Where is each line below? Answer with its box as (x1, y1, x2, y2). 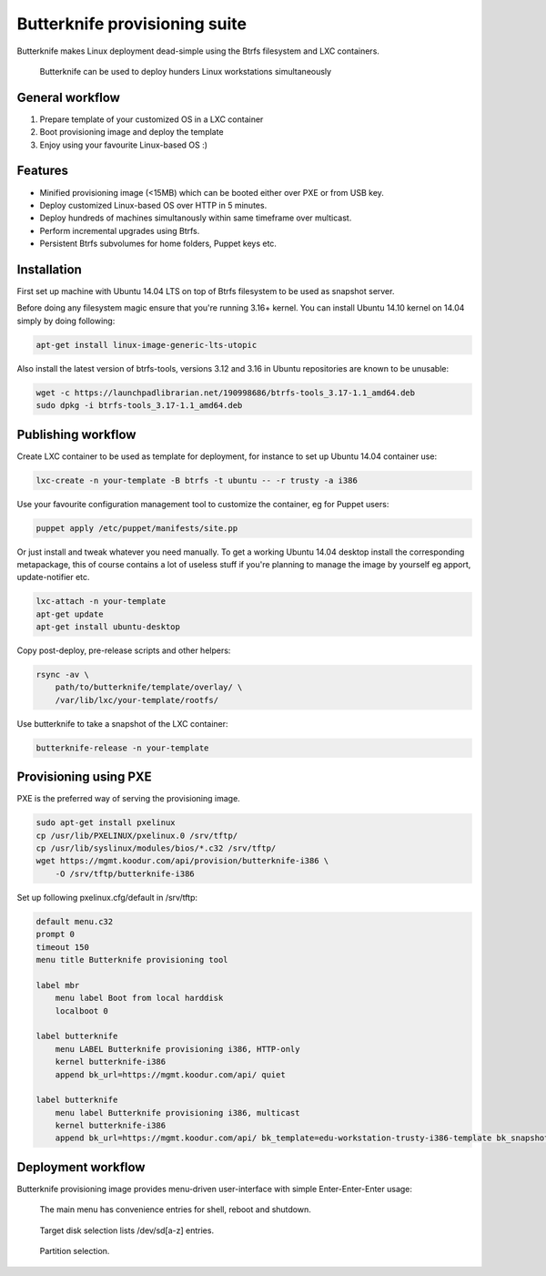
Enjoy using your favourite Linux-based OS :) (39, 139, 208, 150)
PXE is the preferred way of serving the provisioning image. (16, 793, 240, 804)
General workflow (16, 89, 120, 105)
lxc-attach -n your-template (35, 597, 167, 607)
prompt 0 (35, 929, 76, 940)
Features (16, 163, 68, 179)
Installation (16, 261, 82, 277)
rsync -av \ (35, 669, 90, 680)
